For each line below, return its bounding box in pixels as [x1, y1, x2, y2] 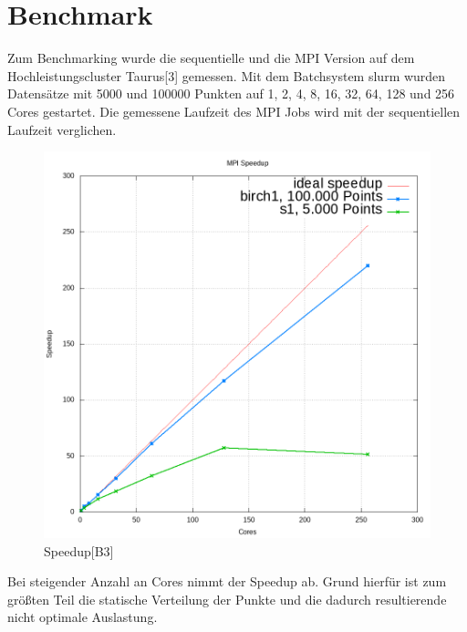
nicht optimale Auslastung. [7, 607, 158, 627]
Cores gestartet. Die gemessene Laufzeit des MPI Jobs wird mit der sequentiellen [7, 101, 461, 120]
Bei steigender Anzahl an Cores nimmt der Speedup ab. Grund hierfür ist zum [7, 572, 447, 591]
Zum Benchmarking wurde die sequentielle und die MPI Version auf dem [7, 48, 415, 67]
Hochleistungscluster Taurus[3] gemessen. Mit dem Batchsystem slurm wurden [7, 66, 446, 85]
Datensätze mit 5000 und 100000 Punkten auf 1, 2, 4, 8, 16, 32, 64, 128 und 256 [7, 84, 455, 103]
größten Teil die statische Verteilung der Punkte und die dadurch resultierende [7, 589, 447, 608]
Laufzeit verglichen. [7, 119, 117, 139]
